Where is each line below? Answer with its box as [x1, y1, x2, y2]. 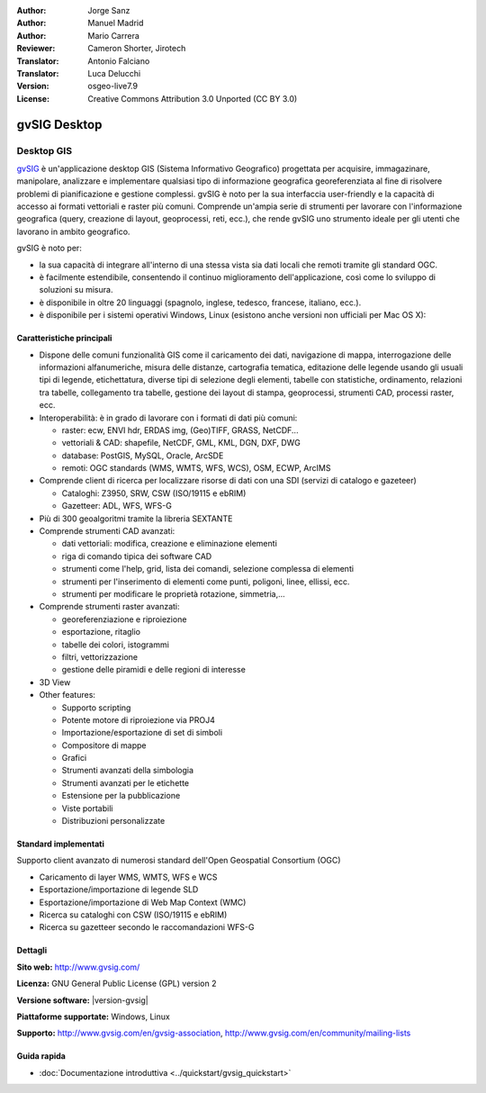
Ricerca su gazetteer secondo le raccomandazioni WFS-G [39, 922, 255, 933]
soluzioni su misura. [39, 285, 113, 295]
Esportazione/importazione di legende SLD [39, 884, 199, 895]
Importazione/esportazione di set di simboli [61, 727, 223, 738]
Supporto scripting [61, 702, 131, 713]
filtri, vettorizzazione [61, 651, 139, 662]
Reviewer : [16, 43, 56, 54]
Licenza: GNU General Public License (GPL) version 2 [16, 978, 217, 989]
